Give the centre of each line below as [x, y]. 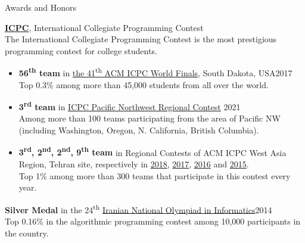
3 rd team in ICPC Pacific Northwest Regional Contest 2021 [130, 106]
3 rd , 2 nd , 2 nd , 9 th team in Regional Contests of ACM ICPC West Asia [152, 151]
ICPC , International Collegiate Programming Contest [104, 27]
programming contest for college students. [81, 50]
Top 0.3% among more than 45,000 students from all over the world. [144, 84]
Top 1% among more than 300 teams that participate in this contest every [155, 175]
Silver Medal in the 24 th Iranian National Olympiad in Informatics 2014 [139, 208]
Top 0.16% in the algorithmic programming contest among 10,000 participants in [153, 221]
